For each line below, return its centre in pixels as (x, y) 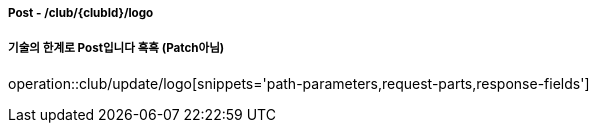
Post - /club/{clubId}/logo (81, 13)
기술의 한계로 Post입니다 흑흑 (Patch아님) (116, 48)
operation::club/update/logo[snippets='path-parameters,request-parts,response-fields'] (299, 83)
